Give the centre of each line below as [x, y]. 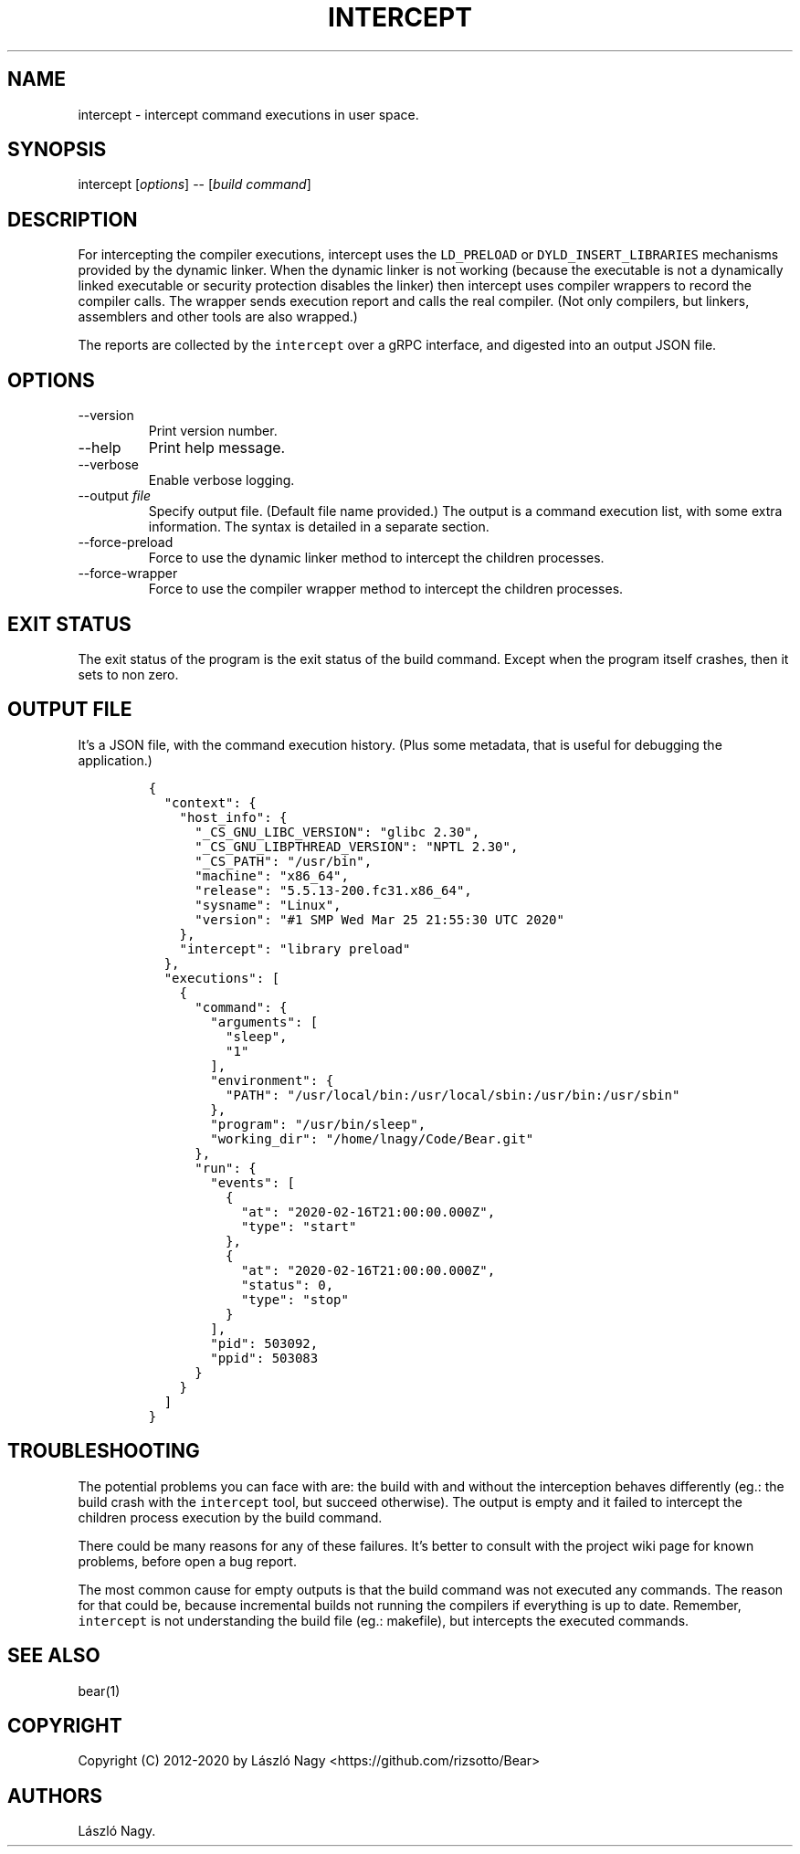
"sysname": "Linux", [268, 905]
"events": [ [253, 1182]
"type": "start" [299, 1226]
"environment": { [272, 1080]
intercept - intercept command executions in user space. [248, 114]
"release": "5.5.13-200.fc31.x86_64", [333, 890]
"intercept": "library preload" [295, 948]
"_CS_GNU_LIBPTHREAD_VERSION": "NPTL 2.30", [357, 846]
